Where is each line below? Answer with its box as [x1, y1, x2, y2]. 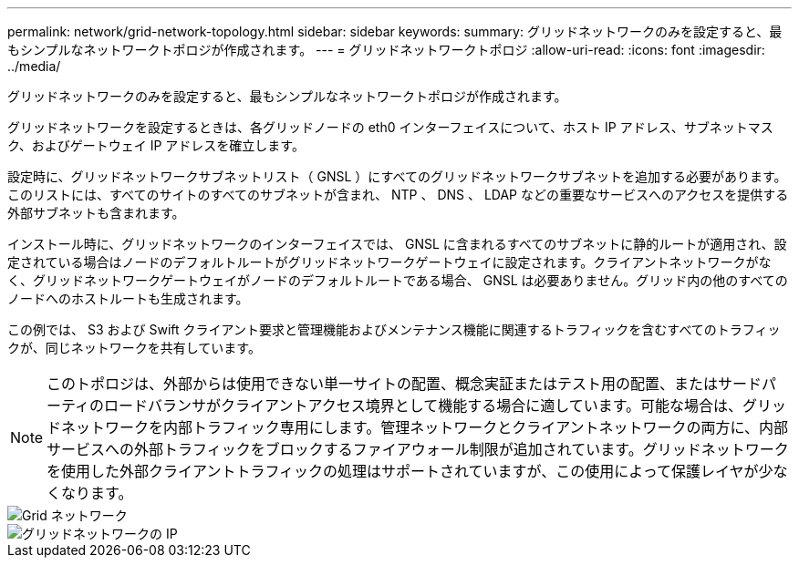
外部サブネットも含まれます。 [7, 205, 185, 221]
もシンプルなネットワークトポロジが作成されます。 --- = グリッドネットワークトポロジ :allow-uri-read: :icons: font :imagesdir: [7, 42, 765, 57]
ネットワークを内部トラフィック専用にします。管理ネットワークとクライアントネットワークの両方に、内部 [61, 418, 789, 437]
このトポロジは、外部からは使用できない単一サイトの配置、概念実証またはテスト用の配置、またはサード [47, 375, 763, 393]
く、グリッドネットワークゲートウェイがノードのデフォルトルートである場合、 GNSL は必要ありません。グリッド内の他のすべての [7, 272, 788, 288]
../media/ [7, 58, 61, 74]
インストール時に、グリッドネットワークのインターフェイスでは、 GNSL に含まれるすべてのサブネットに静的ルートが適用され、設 [7, 236, 787, 252]
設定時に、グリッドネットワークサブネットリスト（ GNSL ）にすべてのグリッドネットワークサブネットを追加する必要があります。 [7, 169, 787, 184]
